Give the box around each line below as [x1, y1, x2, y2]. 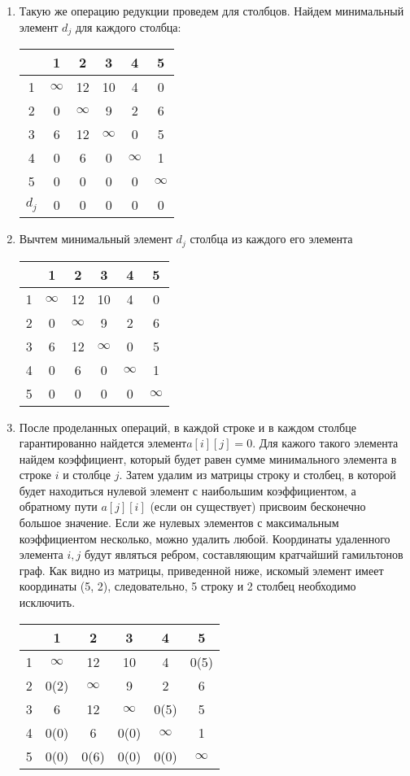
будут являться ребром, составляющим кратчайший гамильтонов [85, 546, 403, 563]
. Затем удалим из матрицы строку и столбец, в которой [119, 466, 396, 483]
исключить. [19, 594, 76, 611]
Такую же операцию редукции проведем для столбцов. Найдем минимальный [19, 2, 404, 19]
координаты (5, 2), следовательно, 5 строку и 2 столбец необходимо [19, 578, 356, 595]
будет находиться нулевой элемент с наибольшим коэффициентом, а [19, 482, 356, 499]
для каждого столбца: [75, 18, 181, 35]
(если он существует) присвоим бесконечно [150, 498, 366, 515]
